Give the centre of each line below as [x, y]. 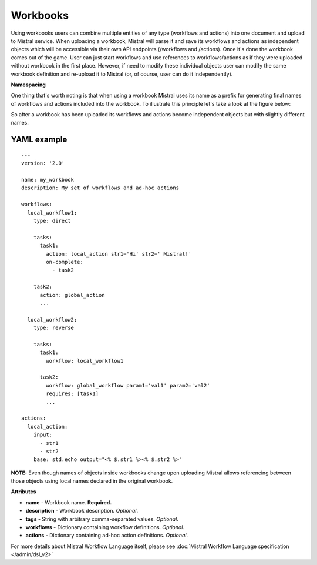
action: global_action [72, 295]
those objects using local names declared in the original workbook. [92, 481]
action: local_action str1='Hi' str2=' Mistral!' [119, 254]
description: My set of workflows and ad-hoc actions [100, 188]
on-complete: [65, 262]
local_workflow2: [52, 320]
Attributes [23, 492]
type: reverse [54, 328]
